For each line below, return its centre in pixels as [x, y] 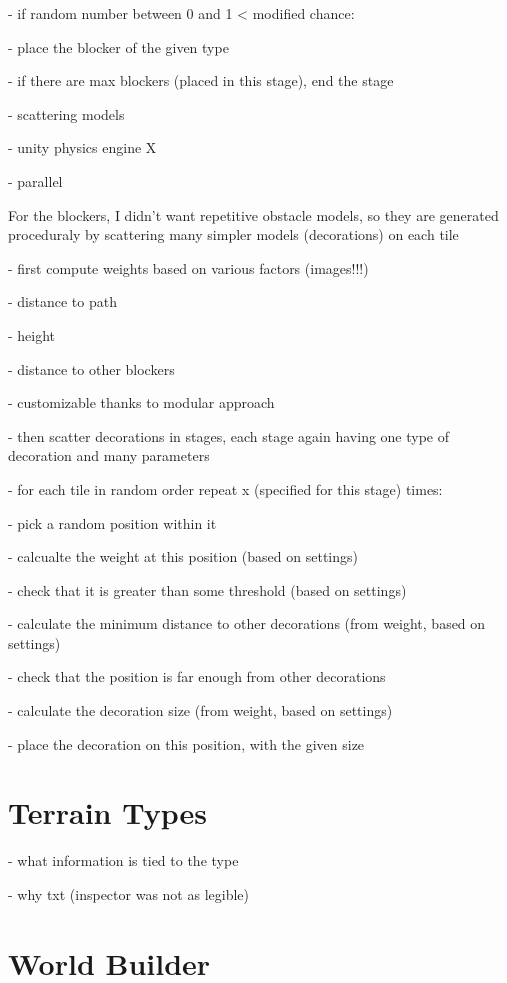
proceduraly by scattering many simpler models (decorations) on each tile [233, 234]
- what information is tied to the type [123, 860]
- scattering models [66, 113]
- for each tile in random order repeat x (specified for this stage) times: [225, 488]
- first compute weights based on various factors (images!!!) [188, 267]
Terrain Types [107, 812]
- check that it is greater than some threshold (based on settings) [207, 589]
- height [32, 334]
